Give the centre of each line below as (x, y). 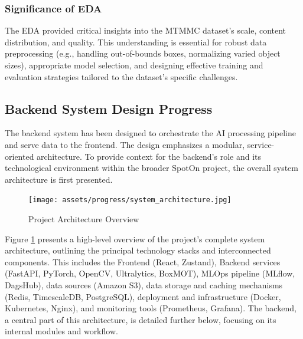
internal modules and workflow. (61, 331)
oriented (19, 156)
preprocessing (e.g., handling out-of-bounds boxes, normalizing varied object (143, 53)
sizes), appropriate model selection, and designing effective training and (134, 65)
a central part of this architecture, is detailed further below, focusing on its (141, 319)
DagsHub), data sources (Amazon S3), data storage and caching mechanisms (144, 284)
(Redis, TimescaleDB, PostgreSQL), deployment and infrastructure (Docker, (143, 296)
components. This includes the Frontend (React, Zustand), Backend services (143, 261)
